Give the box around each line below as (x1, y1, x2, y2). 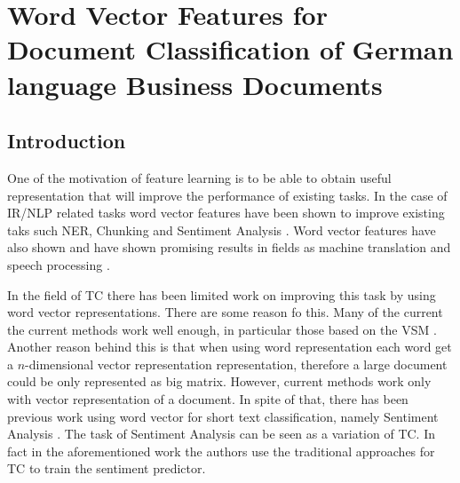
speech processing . (7, 255, 110, 273)
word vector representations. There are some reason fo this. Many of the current (7, 303, 443, 321)
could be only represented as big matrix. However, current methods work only (7, 372, 432, 391)
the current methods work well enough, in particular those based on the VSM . (7, 320, 437, 338)
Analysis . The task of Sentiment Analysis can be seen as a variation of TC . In (7, 424, 435, 443)
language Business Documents (7, 66, 383, 102)
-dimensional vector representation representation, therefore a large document (25, 354, 448, 373)
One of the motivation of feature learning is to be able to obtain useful (7, 168, 392, 186)
